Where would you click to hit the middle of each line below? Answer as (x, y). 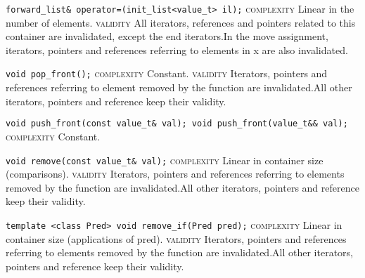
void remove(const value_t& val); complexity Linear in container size (165, 160)
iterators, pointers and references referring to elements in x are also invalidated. (177, 49)
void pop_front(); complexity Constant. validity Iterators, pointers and (167, 73)
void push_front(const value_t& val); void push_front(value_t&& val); (177, 124)
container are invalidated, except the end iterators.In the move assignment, (167, 36)
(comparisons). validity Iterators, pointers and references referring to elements (175, 174)
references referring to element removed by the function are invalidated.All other (179, 87)
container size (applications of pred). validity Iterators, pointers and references (176, 238)
